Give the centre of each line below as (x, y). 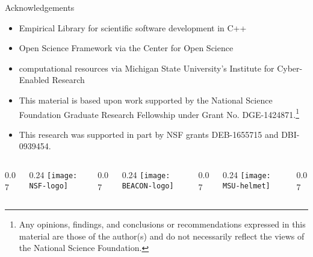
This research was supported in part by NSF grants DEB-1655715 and (149, 134)
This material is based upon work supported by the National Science (146, 100)
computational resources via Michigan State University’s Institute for (147, 68)
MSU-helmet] (246, 186)
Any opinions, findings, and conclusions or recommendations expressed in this (162, 224)
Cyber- (290, 68)
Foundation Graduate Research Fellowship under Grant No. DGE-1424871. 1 (159, 113)
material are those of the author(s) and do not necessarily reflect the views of (162, 236)
